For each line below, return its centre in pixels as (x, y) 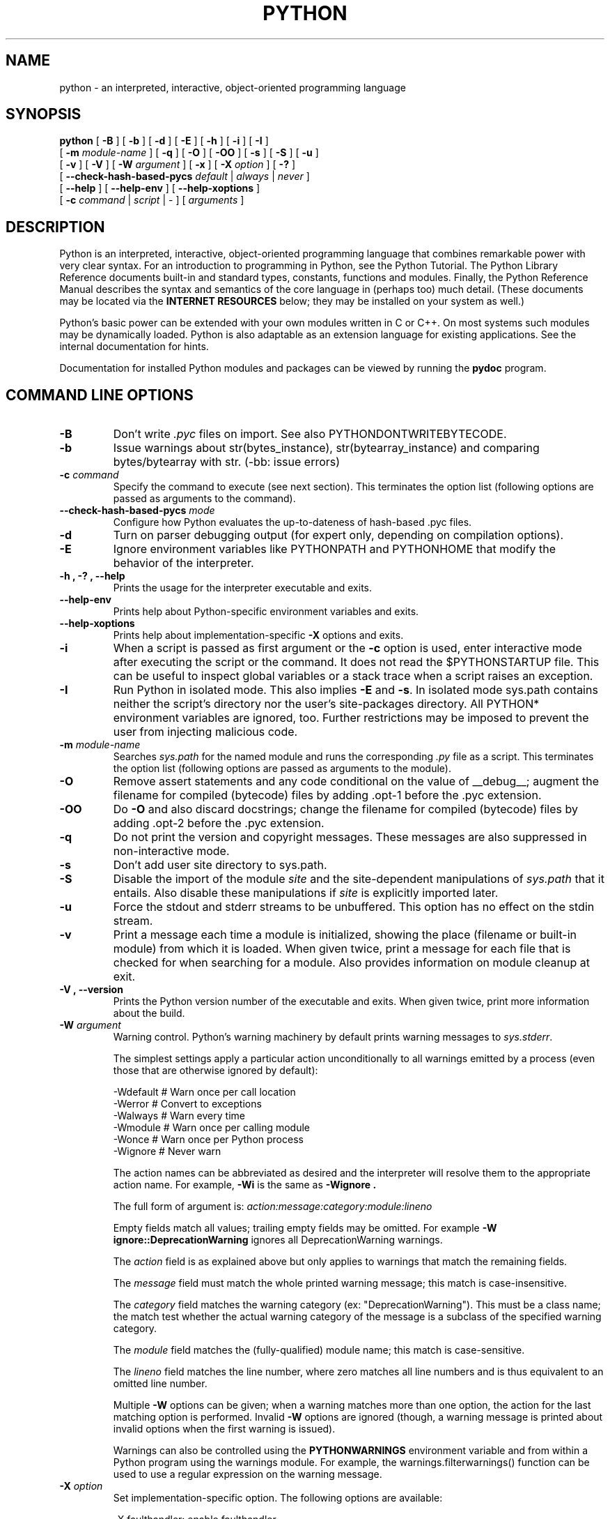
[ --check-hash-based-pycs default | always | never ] (185, 176)
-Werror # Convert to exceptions (187, 1104)
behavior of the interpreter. (183, 563)
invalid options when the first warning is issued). (224, 1429)
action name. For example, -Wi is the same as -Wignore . (245, 1185)
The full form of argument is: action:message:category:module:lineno (273, 1207)
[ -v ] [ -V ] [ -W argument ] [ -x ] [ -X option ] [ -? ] (178, 165)
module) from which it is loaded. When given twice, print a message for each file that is (342, 949)
